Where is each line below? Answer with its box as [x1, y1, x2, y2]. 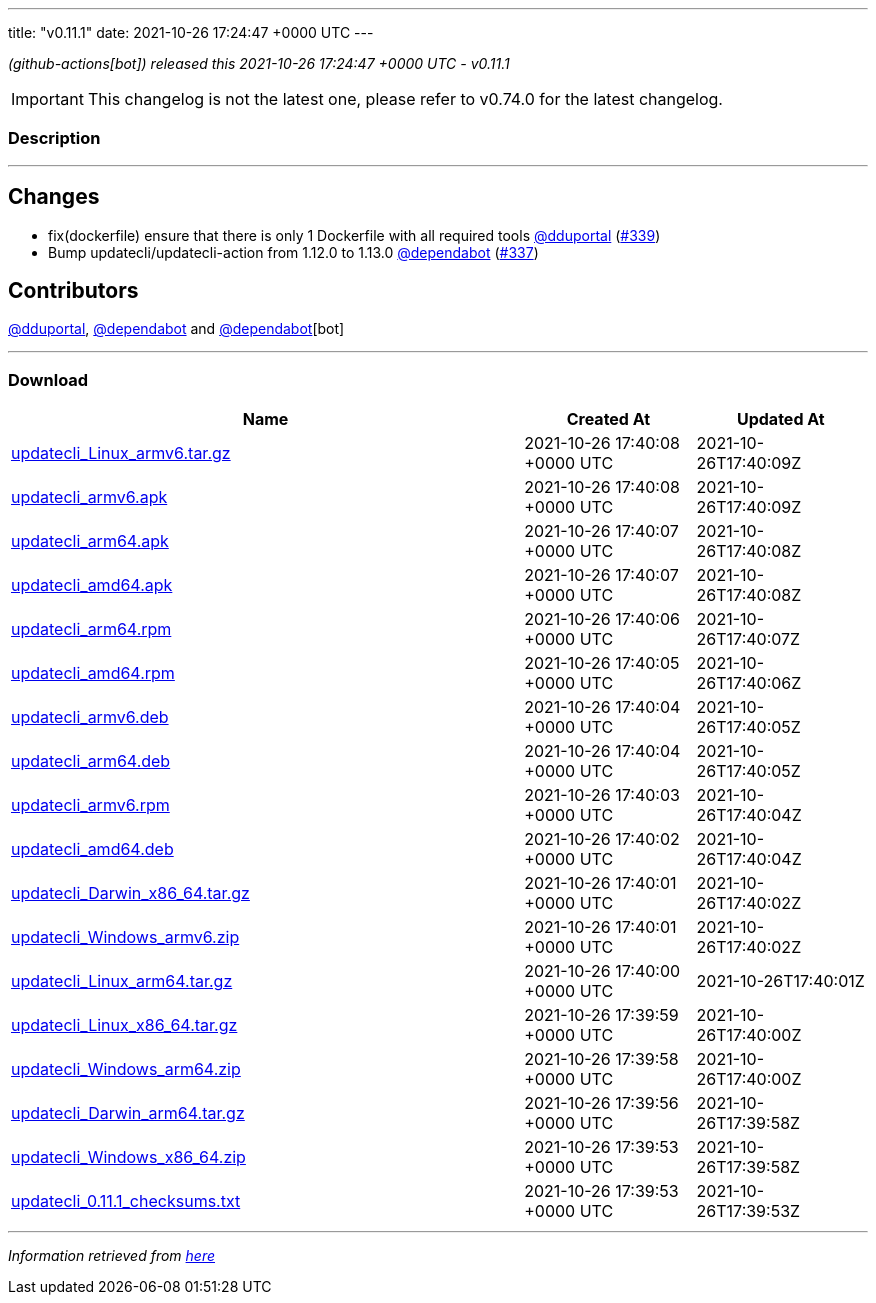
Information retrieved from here [8, 1247, 216, 1265]
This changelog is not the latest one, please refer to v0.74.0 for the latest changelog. [87, 89, 723, 109]
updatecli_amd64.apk [11, 575, 173, 596]
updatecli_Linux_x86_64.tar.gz [11, 1015, 238, 1036]
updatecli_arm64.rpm [11, 619, 172, 640]
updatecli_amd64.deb [11, 839, 174, 860]
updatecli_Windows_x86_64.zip [11, 1147, 246, 1168]
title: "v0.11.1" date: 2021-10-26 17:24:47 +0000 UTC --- [8, 24, 374, 41]
